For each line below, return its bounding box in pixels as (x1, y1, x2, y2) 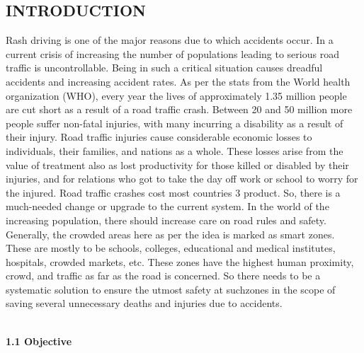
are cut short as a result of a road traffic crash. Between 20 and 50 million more (6, 102, 353, 117)
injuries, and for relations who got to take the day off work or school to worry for (6, 171, 358, 186)
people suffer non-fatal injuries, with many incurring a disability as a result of (6, 115, 343, 130)
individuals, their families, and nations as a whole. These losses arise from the (6, 143, 343, 158)
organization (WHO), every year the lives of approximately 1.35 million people (6, 88, 347, 103)
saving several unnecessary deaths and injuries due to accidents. (6, 296, 283, 311)
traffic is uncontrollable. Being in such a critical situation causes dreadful (6, 60, 323, 75)
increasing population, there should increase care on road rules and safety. (6, 212, 326, 227)
